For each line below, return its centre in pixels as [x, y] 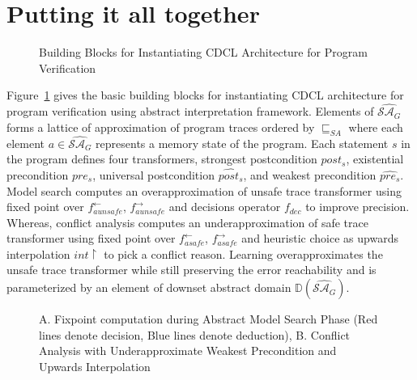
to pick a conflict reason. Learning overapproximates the [243, 253]
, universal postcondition [153, 174]
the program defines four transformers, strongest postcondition [162, 159]
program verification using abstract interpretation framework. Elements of [190, 111]
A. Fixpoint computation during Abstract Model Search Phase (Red [208, 319]
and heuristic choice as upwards [320, 238]
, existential [375, 159]
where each [376, 127]
